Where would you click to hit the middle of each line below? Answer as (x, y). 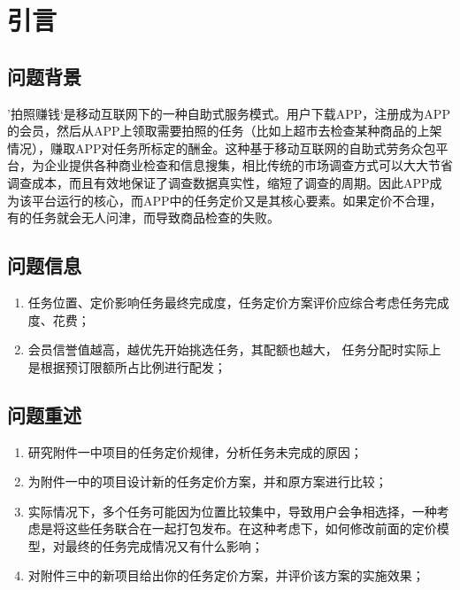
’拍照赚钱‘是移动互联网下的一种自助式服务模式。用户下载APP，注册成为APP (229, 113)
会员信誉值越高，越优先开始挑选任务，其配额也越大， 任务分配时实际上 (234, 349)
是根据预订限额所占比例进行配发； (127, 366)
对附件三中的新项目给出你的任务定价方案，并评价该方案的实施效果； (226, 575)
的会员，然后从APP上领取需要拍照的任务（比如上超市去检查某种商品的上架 (225, 131)
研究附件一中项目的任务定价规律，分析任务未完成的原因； (195, 451)
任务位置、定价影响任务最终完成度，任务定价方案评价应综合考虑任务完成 (238, 302)
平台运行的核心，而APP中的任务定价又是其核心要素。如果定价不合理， (237, 200)
